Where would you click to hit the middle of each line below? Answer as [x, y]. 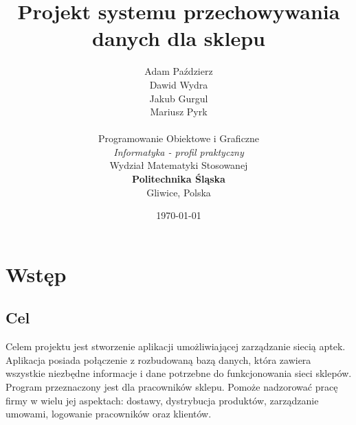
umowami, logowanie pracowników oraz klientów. [109, 414]
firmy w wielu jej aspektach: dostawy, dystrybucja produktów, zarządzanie [162, 400]
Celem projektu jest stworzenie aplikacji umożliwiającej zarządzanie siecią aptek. [176, 346]
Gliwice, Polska [179, 192]
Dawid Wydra [179, 84]
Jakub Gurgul [179, 98]
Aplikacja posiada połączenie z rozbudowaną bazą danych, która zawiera [158, 359]
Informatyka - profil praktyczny [179, 151]
